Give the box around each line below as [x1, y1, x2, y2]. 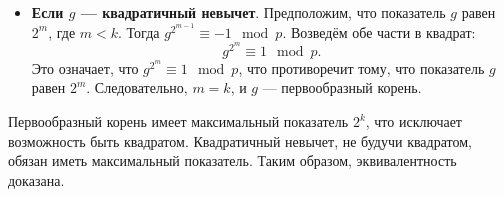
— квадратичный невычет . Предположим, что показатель [80, 2, 446, 22]
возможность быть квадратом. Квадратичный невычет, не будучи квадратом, [8, 130, 472, 151]
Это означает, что [31, 57, 139, 78]
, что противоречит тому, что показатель [238, 57, 485, 78]
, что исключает [365, 111, 462, 132]
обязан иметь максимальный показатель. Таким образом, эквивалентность [8, 150, 457, 171]
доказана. [8, 169, 65, 190]
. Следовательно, [86, 77, 188, 98]
